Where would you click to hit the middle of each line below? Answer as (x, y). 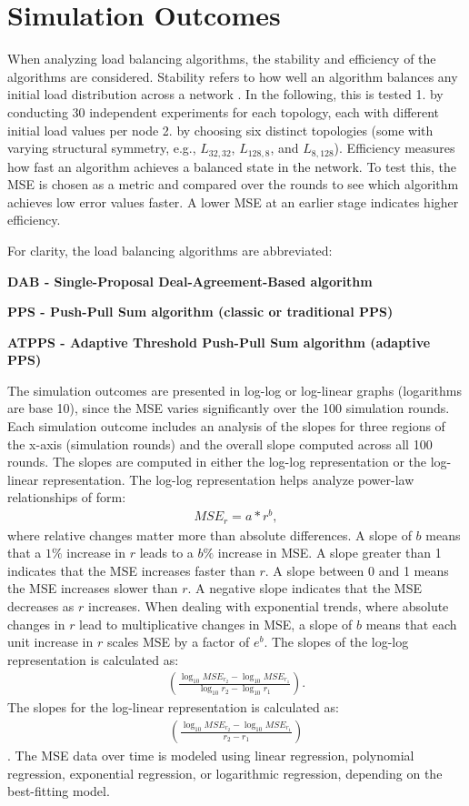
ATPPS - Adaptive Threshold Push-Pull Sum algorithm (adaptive (219, 342)
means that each (411, 624)
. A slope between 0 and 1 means (357, 570)
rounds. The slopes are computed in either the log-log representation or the (217, 462)
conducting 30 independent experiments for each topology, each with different (224, 111)
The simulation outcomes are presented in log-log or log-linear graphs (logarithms (234, 390)
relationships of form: (67, 497)
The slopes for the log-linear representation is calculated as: (173, 707)
